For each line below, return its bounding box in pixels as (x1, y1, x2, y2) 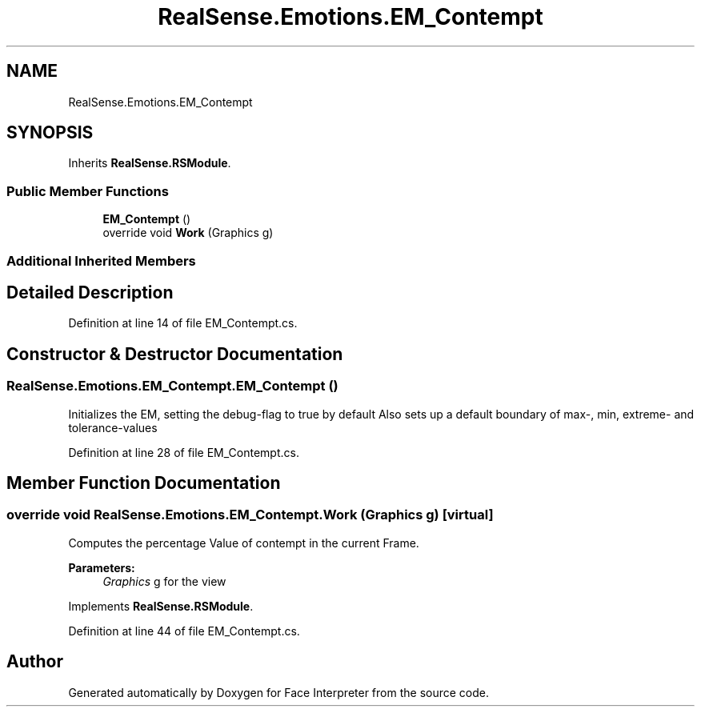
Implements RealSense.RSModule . (68, 599, 254, 613)
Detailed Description (6, 282, 174, 302)
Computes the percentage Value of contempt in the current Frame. (68, 535, 419, 550)
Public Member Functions (6, 182, 169, 199)
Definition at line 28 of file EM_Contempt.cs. (68, 445, 299, 459)
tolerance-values (68, 420, 158, 435)
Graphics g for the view (102, 574, 226, 588)
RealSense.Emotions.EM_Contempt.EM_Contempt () (6, 378, 338, 395)
